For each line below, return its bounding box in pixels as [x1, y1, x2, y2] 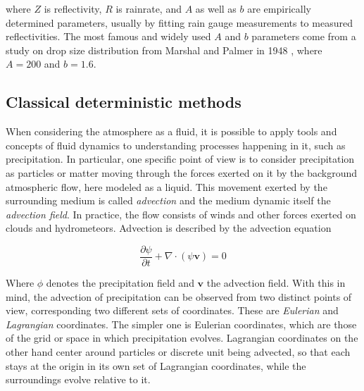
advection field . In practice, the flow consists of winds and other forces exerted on [6, 206, 356, 221]
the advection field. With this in [206, 275, 346, 290]
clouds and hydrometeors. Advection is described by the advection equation [6, 221, 332, 235]
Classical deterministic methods [6, 91, 241, 113]
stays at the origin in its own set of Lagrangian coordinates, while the [6, 358, 306, 373]
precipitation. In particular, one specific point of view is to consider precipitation [6, 151, 355, 166]
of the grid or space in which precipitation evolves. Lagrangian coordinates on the [6, 330, 358, 345]
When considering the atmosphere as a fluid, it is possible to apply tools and [6, 124, 337, 139]
